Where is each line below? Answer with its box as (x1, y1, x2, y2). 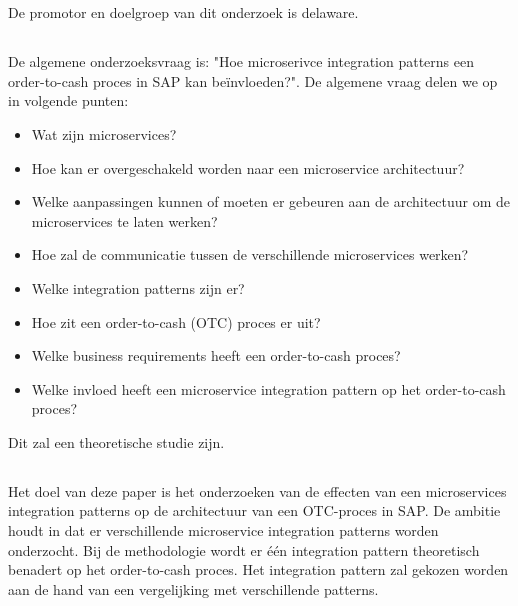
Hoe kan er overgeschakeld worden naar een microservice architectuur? (31, 157, 465, 178)
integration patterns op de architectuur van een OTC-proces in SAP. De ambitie (8, 500, 501, 521)
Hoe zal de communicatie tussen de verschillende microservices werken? (31, 244, 469, 265)
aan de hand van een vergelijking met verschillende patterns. (8, 578, 379, 599)
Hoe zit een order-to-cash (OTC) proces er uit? (31, 311, 321, 332)
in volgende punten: (8, 90, 129, 111)
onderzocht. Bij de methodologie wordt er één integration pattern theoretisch (8, 539, 480, 560)
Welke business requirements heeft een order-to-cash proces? (31, 345, 401, 366)
